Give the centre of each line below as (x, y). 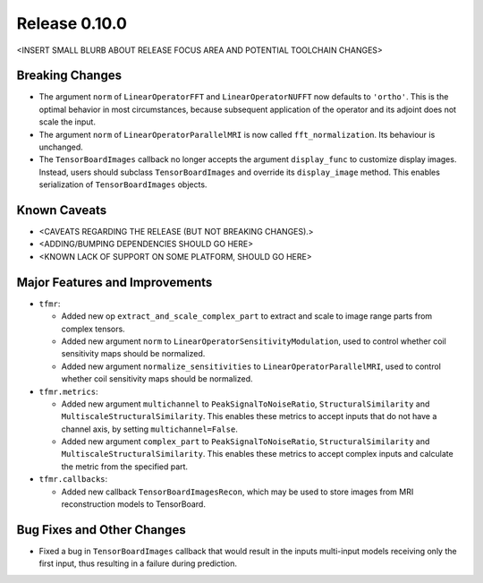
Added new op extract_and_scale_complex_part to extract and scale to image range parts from (247, 316)
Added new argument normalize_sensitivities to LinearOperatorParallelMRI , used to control (251, 366)
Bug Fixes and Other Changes (102, 530)
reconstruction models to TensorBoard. (133, 504)
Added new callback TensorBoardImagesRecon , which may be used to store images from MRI (237, 492)
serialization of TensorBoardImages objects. (123, 184)
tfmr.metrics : (68, 391)
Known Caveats (62, 210)
